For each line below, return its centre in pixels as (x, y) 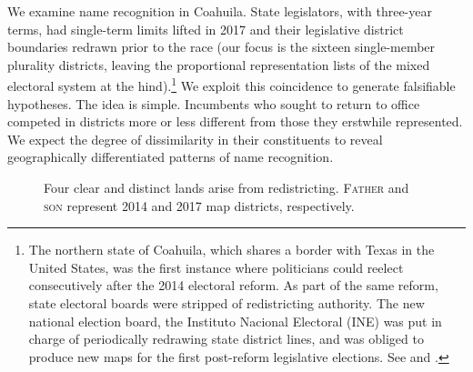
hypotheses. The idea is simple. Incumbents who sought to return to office (214, 103)
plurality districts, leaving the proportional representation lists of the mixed (219, 64)
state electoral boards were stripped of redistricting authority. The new (226, 302)
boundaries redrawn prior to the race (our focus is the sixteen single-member (221, 47)
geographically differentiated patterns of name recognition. (171, 157)
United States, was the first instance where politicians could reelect (216, 267)
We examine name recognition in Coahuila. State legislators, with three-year (220, 11)
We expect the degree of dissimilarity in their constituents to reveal (195, 139)
